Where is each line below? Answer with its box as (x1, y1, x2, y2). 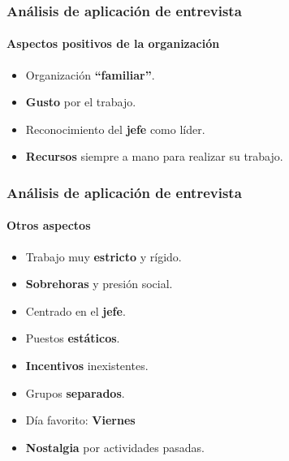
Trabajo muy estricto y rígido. (25, 248, 182, 265)
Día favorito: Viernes (25, 411, 136, 429)
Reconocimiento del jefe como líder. (25, 120, 205, 137)
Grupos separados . (25, 384, 125, 401)
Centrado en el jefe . (25, 302, 126, 319)
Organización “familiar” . (25, 66, 155, 83)
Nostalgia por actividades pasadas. (25, 438, 205, 455)
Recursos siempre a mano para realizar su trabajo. (25, 148, 283, 165)
